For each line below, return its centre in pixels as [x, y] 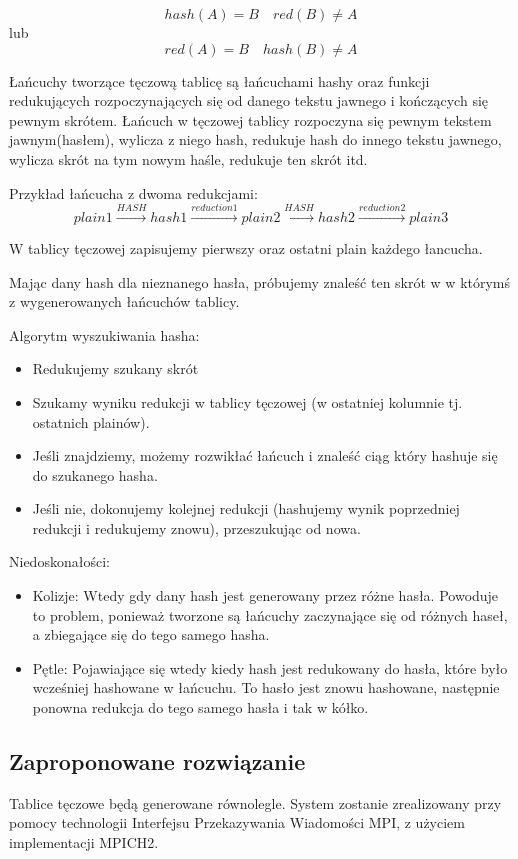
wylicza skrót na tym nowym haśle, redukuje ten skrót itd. [188, 158]
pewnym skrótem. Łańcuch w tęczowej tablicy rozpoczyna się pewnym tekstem [250, 119]
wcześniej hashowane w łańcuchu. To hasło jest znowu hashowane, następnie [266, 687]
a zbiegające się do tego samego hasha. [151, 634]
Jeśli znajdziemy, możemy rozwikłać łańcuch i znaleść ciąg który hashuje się [265, 455]
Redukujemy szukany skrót [115, 368]
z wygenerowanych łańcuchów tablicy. [124, 301]
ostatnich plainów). [91, 421]
